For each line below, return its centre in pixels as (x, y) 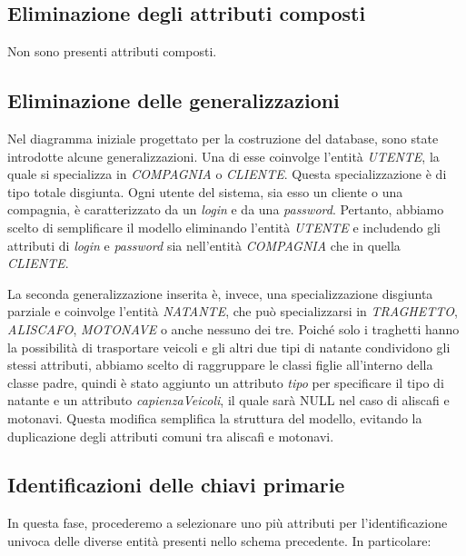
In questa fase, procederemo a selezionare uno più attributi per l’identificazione (228, 523)
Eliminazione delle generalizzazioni (174, 100)
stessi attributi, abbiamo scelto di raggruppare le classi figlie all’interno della (220, 365)
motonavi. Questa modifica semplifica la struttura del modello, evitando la (215, 417)
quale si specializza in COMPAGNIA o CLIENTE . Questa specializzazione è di (227, 174)
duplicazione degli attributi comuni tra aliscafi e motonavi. (171, 436)
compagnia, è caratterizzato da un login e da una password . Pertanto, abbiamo (226, 209)
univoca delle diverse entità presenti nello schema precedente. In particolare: (219, 540)
